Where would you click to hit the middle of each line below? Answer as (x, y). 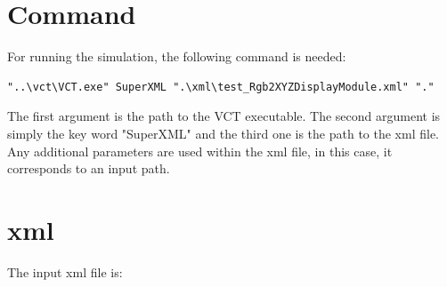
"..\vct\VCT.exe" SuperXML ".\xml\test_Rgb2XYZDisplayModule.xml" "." (221, 87)
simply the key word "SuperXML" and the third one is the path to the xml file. (223, 133)
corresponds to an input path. (89, 168)
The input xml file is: (65, 271)
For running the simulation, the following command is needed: (177, 56)
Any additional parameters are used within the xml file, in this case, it (200, 151)
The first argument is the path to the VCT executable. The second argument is (224, 116)
